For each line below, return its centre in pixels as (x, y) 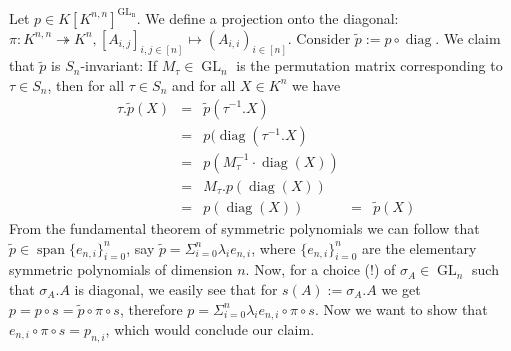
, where (273, 247)
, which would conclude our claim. (210, 328)
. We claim (468, 37)
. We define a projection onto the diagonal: (267, 17)
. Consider (319, 37)
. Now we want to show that (401, 308)
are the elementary (419, 247)
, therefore (151, 308)
